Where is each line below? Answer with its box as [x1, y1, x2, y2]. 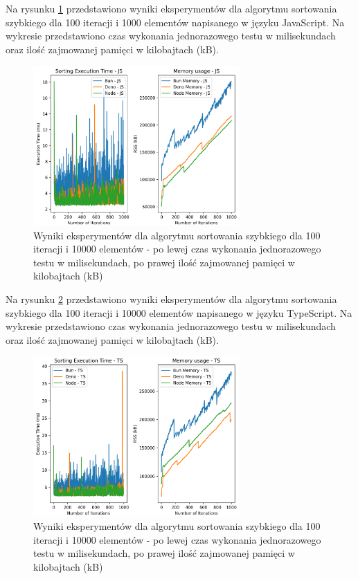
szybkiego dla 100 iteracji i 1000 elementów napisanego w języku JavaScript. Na [6, 15, 345, 29]
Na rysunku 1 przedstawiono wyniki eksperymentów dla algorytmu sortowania [6, 1, 337, 15]
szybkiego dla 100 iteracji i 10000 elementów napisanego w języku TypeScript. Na [6, 305, 352, 320]
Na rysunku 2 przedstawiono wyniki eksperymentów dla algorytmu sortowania [6, 292, 337, 306]
